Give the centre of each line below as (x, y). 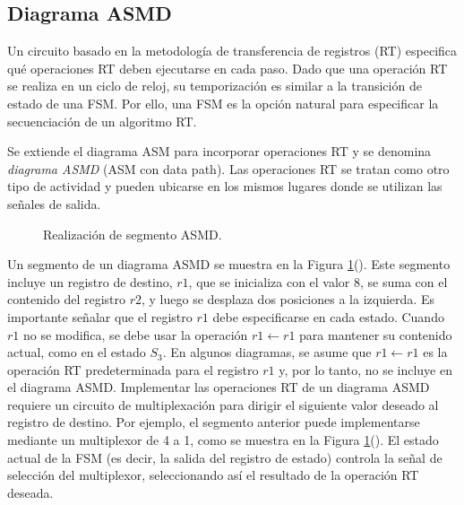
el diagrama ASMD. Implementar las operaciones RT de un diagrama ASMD (219, 387)
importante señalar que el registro (100, 316)
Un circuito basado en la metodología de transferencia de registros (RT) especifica (232, 51)
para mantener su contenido (376, 334)
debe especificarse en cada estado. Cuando (328, 316)
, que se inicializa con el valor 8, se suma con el (318, 281)
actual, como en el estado (77, 352)
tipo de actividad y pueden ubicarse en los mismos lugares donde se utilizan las (225, 186)
